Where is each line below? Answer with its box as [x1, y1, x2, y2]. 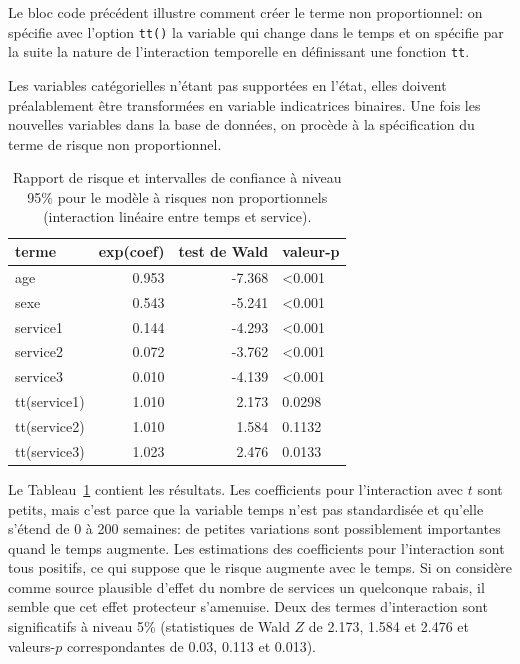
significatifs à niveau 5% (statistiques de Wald [8, 616, 290, 637]
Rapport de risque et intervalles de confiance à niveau [12, 167, 342, 188]
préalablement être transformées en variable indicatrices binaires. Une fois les [8, 94, 481, 115]
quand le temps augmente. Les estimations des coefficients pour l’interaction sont [8, 537, 505, 558]
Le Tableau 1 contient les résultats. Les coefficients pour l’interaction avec [8, 478, 464, 499]
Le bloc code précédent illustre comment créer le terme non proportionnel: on [8, 2, 483, 22]
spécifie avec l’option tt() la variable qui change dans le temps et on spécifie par [8, 21, 504, 42]
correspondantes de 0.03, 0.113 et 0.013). [66, 635, 316, 656]
